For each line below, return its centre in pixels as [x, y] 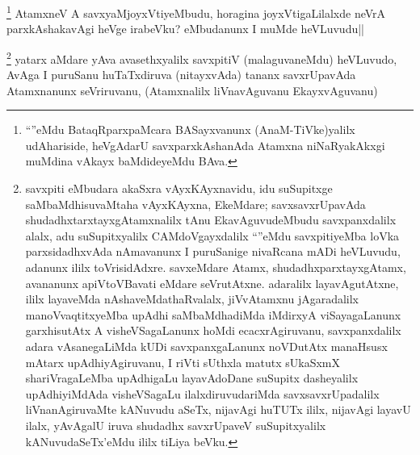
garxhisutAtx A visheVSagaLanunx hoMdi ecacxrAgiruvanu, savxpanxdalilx [213, 330]
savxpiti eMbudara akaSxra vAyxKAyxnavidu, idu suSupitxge [179, 188]
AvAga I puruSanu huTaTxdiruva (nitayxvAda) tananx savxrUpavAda [181, 75]
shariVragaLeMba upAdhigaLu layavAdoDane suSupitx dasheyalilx [192, 378]
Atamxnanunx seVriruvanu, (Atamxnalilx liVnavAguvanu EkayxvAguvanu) [192, 90]
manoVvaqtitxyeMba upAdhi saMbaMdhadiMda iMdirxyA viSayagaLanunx [213, 314]
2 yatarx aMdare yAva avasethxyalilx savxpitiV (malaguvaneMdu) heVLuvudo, [202, 57]
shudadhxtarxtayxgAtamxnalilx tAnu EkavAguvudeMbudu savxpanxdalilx [211, 220]
